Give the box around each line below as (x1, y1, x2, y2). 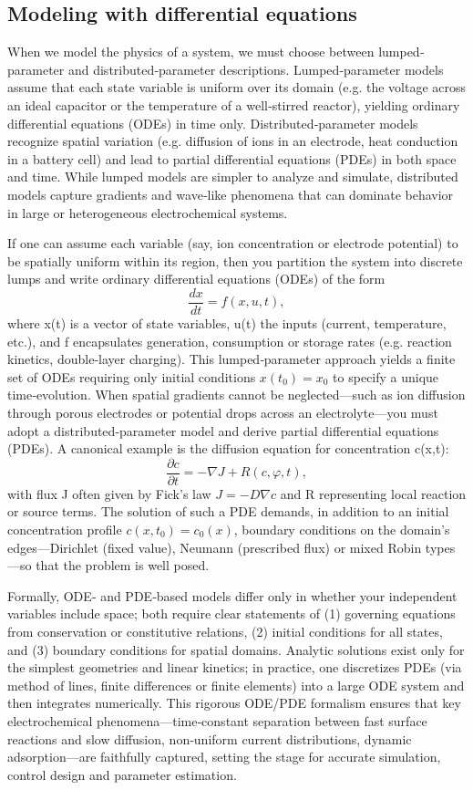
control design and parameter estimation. (7, 764, 237, 784)
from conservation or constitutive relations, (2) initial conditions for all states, (7, 621, 443, 640)
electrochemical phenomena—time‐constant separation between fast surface (7, 711, 427, 730)
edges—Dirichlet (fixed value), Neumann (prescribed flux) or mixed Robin (7, 537, 422, 556)
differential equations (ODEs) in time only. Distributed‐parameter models (7, 113, 418, 132)
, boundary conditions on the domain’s (233, 519, 450, 538)
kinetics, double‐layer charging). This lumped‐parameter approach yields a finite (7, 349, 456, 369)
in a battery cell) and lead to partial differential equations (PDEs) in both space (7, 149, 457, 168)
